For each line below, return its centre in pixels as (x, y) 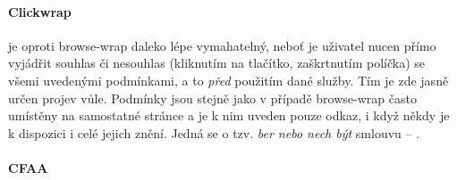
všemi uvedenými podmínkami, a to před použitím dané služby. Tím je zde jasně (228, 80)
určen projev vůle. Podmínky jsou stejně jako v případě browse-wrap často (212, 98)
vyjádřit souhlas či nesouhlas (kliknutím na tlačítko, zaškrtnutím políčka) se (217, 63)
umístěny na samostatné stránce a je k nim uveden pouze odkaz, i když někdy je (229, 115)
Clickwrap (40, 11)
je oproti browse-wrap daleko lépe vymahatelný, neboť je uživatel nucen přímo (222, 45)
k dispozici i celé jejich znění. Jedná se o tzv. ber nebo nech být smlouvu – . (214, 132)
